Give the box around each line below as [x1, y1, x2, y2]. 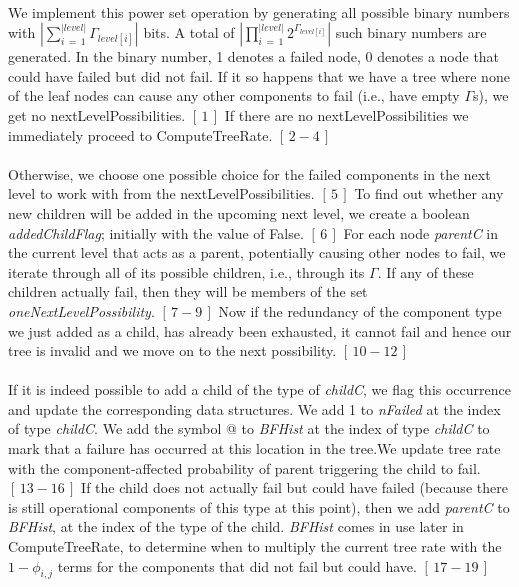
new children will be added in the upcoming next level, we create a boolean [8, 202, 470, 223]
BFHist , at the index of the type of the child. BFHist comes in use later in [8, 516, 464, 537]
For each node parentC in [343, 222, 499, 243]
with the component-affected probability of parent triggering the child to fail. [8, 457, 481, 478]
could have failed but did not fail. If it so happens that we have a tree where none [8, 65, 510, 86]
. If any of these [377, 261, 474, 282]
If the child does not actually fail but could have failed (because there [81, 477, 508, 498]
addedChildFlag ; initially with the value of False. [8, 222, 304, 243]
